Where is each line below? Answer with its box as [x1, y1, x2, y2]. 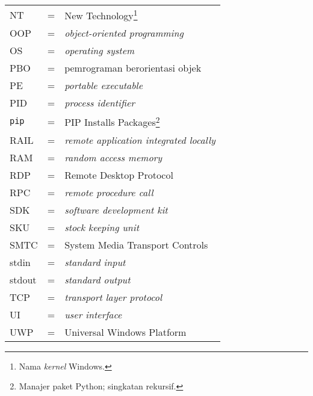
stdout [10, 272, 37, 286]
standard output [64, 272, 131, 286]
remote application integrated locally [64, 132, 215, 147]
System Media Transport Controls [64, 237, 208, 252]
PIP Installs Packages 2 [64, 113, 160, 129]
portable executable [64, 78, 143, 93]
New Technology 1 [64, 7, 138, 23]
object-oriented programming [64, 26, 184, 40]
